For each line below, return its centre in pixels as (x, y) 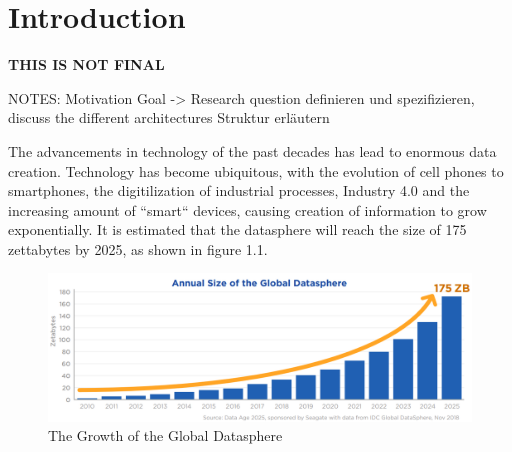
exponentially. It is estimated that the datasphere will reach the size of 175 (237, 229)
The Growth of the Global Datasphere (165, 435)
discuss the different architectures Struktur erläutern (169, 117)
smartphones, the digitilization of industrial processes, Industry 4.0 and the (239, 190)
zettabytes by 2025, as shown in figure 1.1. (138, 248)
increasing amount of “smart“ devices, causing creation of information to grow (247, 209)
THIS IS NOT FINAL (86, 64)
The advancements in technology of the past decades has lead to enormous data (252, 150)
